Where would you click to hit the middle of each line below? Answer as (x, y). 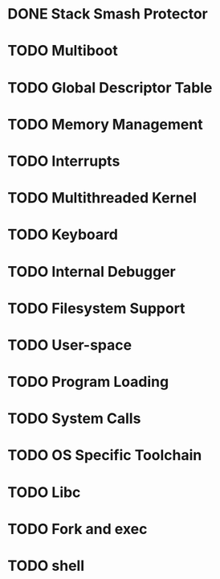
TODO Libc (44, 492)
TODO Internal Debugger (92, 271)
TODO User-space (70, 345)
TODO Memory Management (105, 124)
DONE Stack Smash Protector (108, 14)
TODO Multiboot (63, 51)
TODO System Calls (74, 419)
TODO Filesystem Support (96, 308)
